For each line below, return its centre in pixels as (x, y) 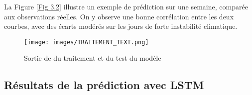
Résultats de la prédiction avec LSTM (104, 85)
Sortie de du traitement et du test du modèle (93, 58)
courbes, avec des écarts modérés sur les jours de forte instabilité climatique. (121, 26)
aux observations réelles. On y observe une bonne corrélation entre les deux (119, 16)
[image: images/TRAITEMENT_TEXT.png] (86, 42)
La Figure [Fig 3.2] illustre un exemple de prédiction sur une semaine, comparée (126, 6)
